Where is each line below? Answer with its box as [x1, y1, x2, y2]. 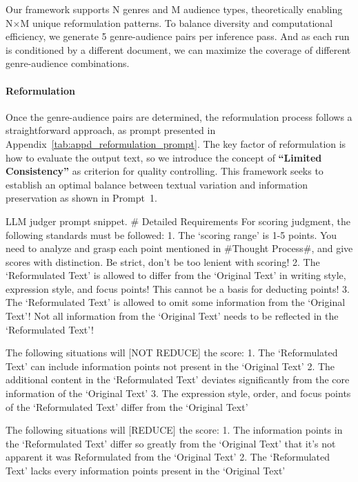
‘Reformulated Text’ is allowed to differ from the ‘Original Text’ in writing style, [6, 268, 346, 282]
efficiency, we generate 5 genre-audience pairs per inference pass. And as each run [6, 29, 350, 44]
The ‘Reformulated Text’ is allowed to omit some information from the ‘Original [6, 295, 346, 309]
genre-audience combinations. [6, 56, 130, 70]
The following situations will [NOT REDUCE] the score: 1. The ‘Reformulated [6, 345, 338, 360]
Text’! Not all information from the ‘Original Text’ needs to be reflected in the [6, 309, 339, 323]
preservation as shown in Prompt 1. [6, 191, 157, 205]
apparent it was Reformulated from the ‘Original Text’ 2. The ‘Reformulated [6, 450, 330, 464]
